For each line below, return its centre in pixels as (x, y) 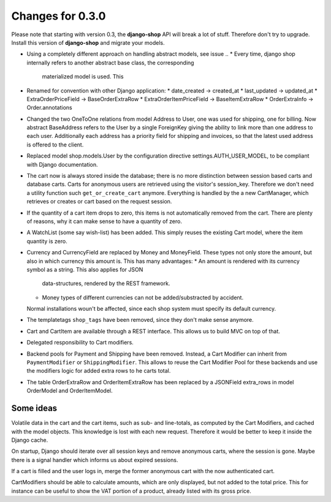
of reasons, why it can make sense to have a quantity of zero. (104, 221)
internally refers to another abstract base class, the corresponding (110, 63)
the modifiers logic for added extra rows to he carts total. (99, 371)
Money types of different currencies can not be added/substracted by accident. (143, 297)
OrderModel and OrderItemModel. (70, 391)
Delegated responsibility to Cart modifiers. (80, 343)
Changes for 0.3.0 (59, 16)
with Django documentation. (62, 164)
